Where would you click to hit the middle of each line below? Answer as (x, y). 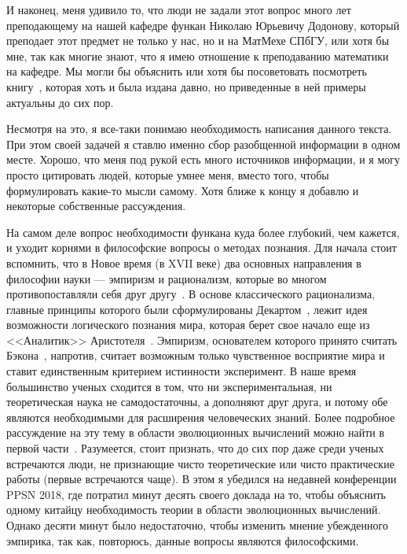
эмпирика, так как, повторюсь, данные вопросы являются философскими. (183, 540)
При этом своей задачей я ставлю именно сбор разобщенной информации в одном (203, 144)
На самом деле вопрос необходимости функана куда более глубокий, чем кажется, (203, 232)
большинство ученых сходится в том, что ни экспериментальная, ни (169, 386)
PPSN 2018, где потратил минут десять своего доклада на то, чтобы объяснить (196, 494)
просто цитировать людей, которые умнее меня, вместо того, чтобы (168, 174)
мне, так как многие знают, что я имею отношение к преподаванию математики (198, 55)
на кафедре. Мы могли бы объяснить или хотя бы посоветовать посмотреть (187, 71)
